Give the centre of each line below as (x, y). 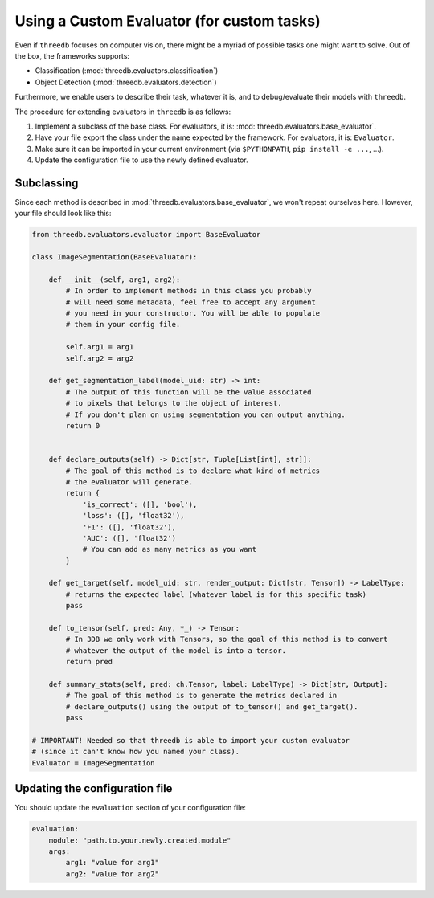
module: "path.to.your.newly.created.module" (140, 840)
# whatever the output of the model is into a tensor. (176, 650)
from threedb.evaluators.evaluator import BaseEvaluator (146, 235)
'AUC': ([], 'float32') (129, 538)
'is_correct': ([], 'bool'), (140, 504)
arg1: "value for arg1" (113, 863)
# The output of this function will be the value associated (188, 392)
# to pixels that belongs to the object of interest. (174, 403)
